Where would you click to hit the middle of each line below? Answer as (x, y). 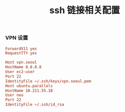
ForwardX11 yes (21, 48)
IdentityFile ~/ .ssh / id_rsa (35, 105)
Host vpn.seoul (21, 63)
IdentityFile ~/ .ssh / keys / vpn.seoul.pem (48, 81)
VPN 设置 (17, 38)
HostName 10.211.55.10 (29, 91)
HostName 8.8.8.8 (23, 67)
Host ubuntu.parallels (29, 86)
